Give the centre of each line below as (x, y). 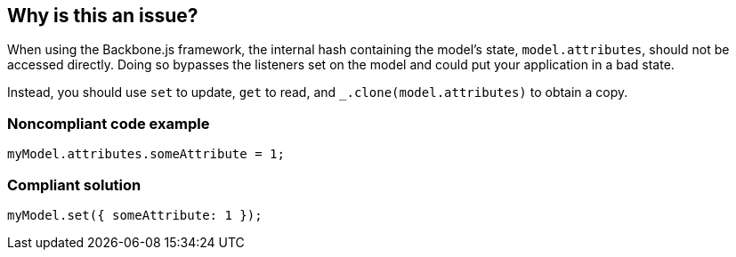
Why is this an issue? (103, 16)
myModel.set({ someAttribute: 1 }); (135, 215)
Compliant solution (74, 185)
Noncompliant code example (109, 123)
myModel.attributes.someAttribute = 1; (146, 154)
